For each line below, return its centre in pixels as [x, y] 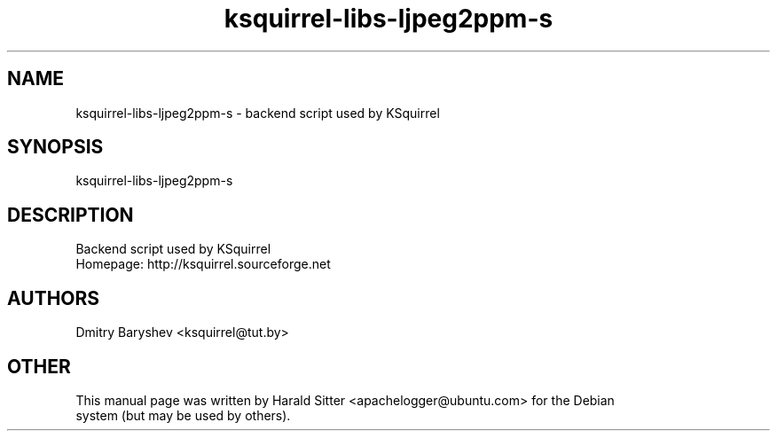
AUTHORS [54, 298]
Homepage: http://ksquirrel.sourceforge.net [203, 264]
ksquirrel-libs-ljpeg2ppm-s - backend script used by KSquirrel [258, 113]
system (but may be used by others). [183, 415]
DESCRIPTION [71, 215]
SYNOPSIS [55, 147]
